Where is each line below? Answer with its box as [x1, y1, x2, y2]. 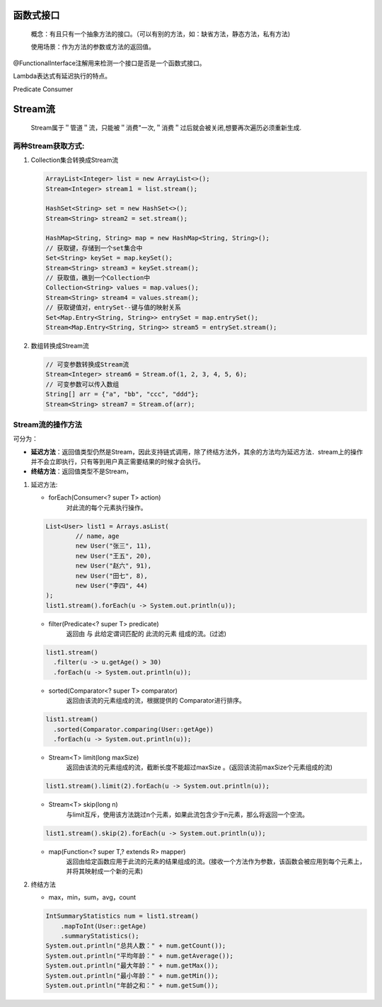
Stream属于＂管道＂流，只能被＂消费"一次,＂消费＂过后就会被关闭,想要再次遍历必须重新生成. [30, 123, 302, 132]
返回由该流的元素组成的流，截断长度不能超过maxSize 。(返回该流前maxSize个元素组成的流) [66, 763, 332, 771]
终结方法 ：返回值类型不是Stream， [30, 467, 133, 476]
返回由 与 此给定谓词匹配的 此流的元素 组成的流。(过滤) [66, 630, 226, 638]
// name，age [75, 531, 120, 540]
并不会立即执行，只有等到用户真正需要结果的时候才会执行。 [30, 457, 204, 466]
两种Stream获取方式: [13, 141, 85, 151]
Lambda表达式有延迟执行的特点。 [13, 71, 112, 81]
